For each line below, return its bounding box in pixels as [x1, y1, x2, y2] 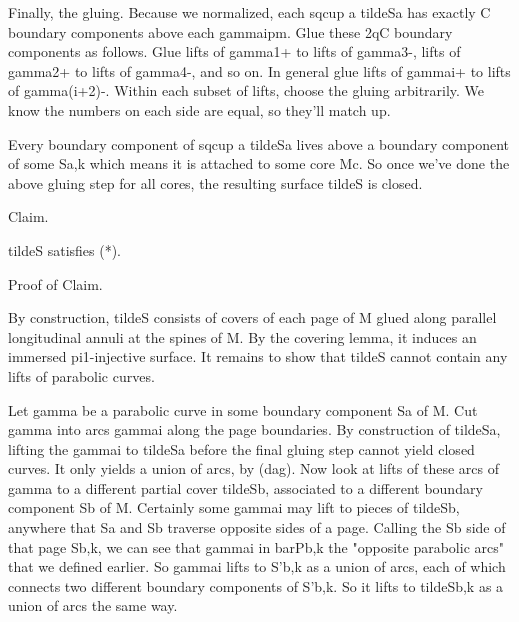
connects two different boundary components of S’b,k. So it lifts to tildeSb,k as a [8, 575, 504, 596]
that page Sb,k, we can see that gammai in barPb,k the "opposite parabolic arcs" [8, 536, 504, 557]
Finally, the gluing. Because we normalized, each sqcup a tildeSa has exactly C [8, 2, 491, 22]
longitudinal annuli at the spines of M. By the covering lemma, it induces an [8, 326, 477, 347]
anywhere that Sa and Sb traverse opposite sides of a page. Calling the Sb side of [8, 517, 506, 538]
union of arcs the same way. [8, 595, 178, 616]
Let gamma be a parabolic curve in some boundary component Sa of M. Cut [8, 399, 478, 420]
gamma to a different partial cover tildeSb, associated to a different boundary [8, 477, 483, 498]
